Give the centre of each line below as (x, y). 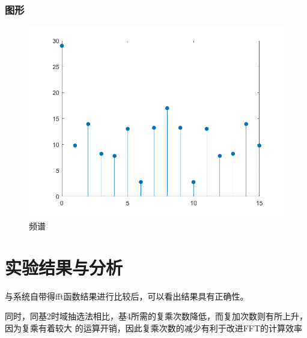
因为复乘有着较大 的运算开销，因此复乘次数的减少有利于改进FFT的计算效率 (154, 327)
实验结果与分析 (64, 267)
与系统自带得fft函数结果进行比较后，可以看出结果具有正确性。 (127, 296)
